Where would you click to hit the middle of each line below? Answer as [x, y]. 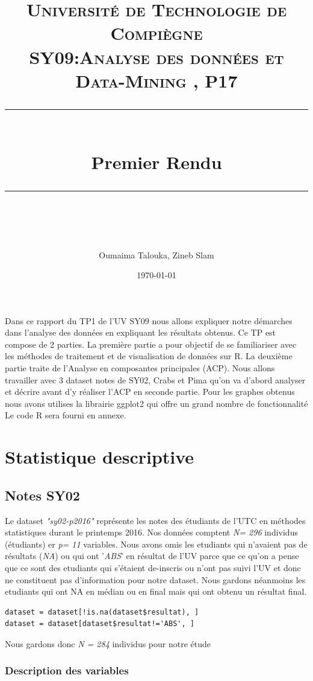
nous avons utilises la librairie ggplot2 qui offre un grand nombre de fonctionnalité [156, 403]
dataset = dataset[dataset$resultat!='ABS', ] [100, 624]
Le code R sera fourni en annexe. [66, 415]
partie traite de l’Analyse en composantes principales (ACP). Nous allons [140, 368]
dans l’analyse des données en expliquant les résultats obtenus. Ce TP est [141, 332]
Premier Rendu [156, 162]
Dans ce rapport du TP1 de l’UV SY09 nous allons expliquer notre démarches [149, 320]
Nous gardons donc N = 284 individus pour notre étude [108, 643]
